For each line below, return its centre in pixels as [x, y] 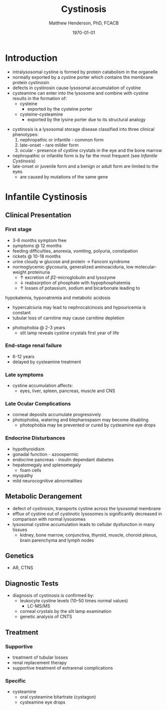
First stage [18, 229]
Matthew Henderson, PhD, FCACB [84, 23]
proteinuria [39, 272]
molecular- [146, 267]
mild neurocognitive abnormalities [47, 481]
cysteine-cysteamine [41, 114]
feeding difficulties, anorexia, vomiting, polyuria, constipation [75, 251]
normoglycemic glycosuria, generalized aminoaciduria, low [73, 267]
